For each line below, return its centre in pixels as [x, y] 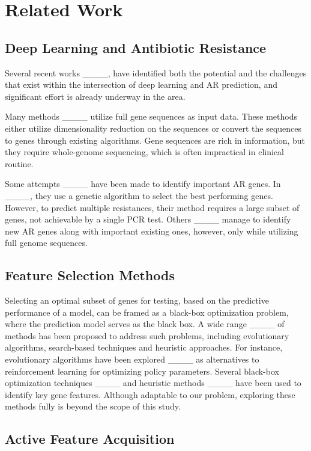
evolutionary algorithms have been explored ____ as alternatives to [132, 359]
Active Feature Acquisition [90, 439]
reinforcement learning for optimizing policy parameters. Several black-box [142, 371]
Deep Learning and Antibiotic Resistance [136, 47]
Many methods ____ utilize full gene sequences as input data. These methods [151, 116]
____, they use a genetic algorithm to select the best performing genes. [139, 195]
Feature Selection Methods [90, 275]
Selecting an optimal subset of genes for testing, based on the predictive [137, 300]
